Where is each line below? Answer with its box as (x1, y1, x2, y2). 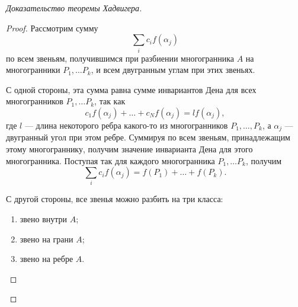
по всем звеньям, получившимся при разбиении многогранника (6, 52, 235, 64)
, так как (94, 95, 126, 107)
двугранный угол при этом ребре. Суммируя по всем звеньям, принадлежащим (6, 131, 290, 143)
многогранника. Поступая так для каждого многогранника (6, 154, 215, 167)
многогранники (6, 63, 60, 76)
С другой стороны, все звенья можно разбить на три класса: (6, 193, 223, 205)
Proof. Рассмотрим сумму (6, 21, 98, 34)
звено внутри (20, 213, 68, 225)
